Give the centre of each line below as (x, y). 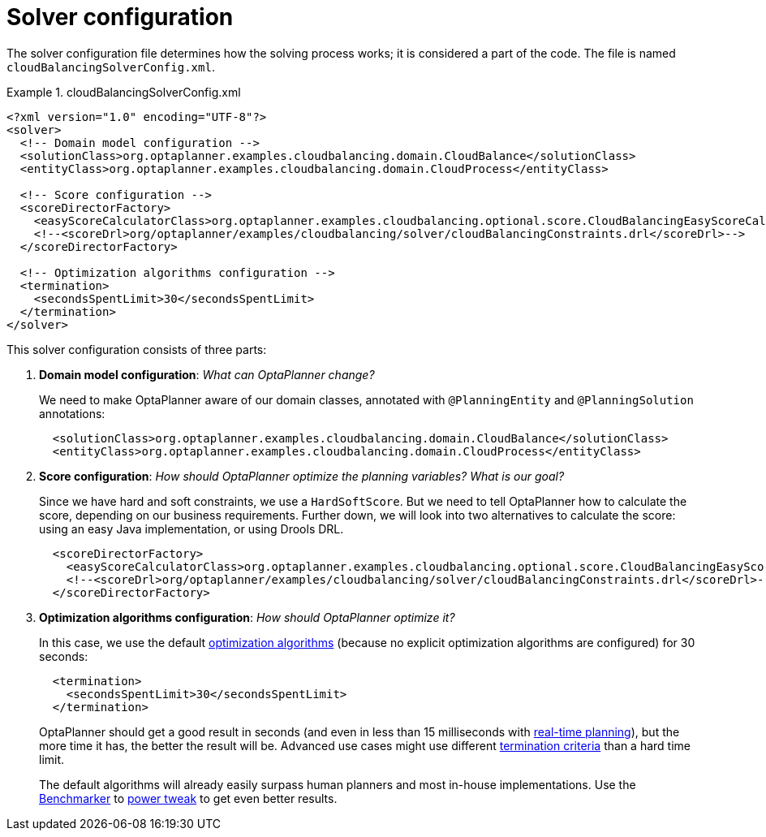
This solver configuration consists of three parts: (137, 349)
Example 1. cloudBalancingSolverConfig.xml (124, 92)
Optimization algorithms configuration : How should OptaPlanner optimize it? (247, 617)
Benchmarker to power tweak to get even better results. (188, 798)
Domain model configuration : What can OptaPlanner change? (207, 374)
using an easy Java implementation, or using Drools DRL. (191, 529)
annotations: (72, 413)
